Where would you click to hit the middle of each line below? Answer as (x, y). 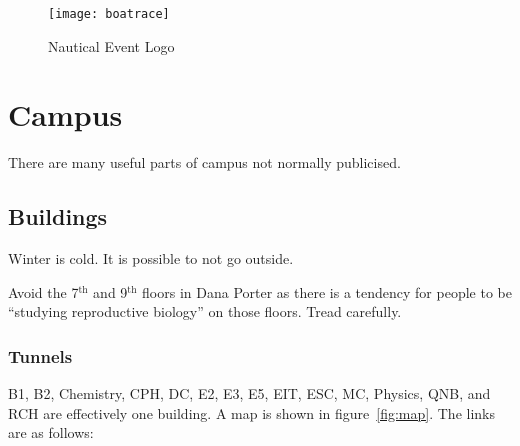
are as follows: (51, 432)
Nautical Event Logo (111, 45)
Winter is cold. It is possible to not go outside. (151, 258)
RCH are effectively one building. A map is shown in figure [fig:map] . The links (252, 412)
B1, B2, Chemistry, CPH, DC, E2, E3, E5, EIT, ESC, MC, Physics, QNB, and (249, 393)
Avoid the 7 (43, 291)
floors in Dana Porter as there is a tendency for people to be (327, 291)
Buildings (58, 216)
